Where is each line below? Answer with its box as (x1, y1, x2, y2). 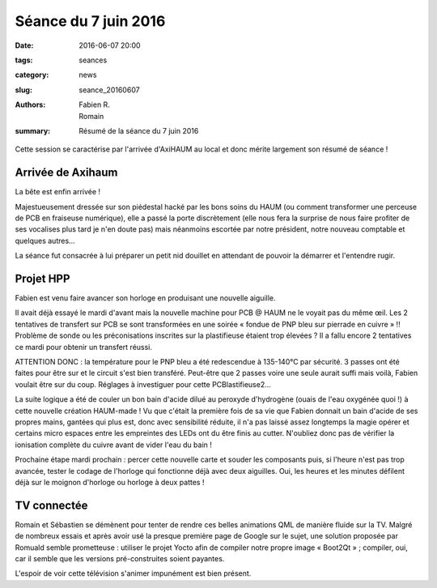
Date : (15, 40, 34, 50)
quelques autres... (15, 236, 76, 245)
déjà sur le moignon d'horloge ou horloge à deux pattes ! (15, 477, 205, 487)
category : (15, 70, 49, 80)
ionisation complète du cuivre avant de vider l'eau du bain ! (15, 440, 212, 450)
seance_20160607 (78, 85, 141, 95)
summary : (15, 126, 51, 135)
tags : (15, 55, 33, 65)
